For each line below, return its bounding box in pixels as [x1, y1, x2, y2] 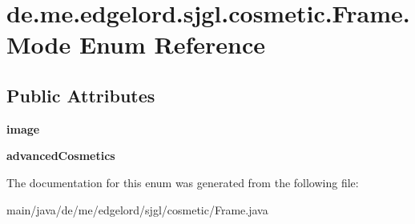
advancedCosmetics [6, 147, 115, 164]
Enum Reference [79, 28, 266, 61]
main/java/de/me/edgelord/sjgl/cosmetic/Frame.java [6, 201, 268, 218]
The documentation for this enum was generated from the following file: [6, 174, 359, 190]
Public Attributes [6, 82, 155, 107]
